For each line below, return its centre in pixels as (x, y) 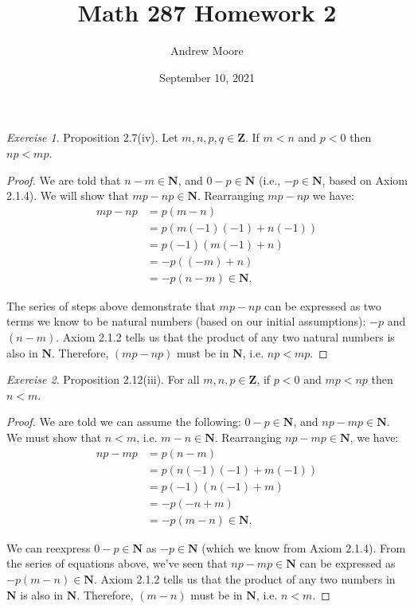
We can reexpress (49, 547)
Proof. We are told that (64, 180)
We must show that (54, 437)
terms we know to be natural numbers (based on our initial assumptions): (186, 321)
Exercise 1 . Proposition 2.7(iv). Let (92, 137)
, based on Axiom (365, 180)
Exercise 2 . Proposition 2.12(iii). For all (103, 379)
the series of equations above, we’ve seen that (117, 563)
